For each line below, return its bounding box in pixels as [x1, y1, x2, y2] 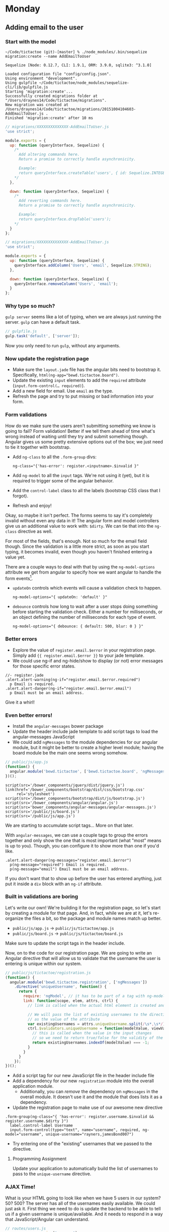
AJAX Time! [5, 1183, 36, 1190]
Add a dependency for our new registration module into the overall [12, 1078, 154, 1084]
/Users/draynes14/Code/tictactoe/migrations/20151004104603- [5, 107, 136, 112]
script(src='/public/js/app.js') [5, 813, 75, 818]
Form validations [5, 411, 47, 418]
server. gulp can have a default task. [5, 319, 80, 325]
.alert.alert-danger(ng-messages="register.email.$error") [5, 858, 132, 863]
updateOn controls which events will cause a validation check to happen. [12, 585, 162, 591]
